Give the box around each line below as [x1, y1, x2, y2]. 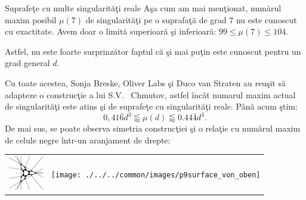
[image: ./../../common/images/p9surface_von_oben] [51, 171, 261, 179]
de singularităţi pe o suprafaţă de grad [85, 13, 227, 26]
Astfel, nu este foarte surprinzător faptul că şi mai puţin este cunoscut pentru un [5, 45, 301, 57]
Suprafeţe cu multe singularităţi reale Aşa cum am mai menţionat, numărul [5, 2, 282, 14]
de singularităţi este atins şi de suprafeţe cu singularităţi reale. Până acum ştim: [5, 100, 298, 112]
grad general [5, 57, 50, 69]
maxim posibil [5, 13, 57, 26]
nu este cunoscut [236, 13, 297, 26]
